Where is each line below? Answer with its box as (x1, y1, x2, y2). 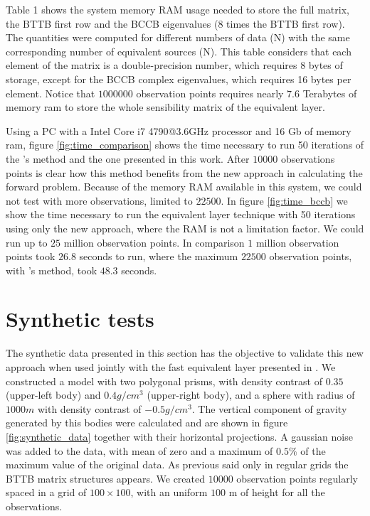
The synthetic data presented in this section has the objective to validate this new (6, 345, 364, 360)
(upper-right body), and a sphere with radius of (147, 387, 355, 402)
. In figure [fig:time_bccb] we (221, 193, 348, 208)
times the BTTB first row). (226, 16, 345, 31)
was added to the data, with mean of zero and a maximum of (6, 443, 273, 458)
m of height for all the (228, 485, 325, 500)
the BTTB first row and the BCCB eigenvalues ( (6, 16, 218, 31)
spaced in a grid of (6, 485, 87, 500)
